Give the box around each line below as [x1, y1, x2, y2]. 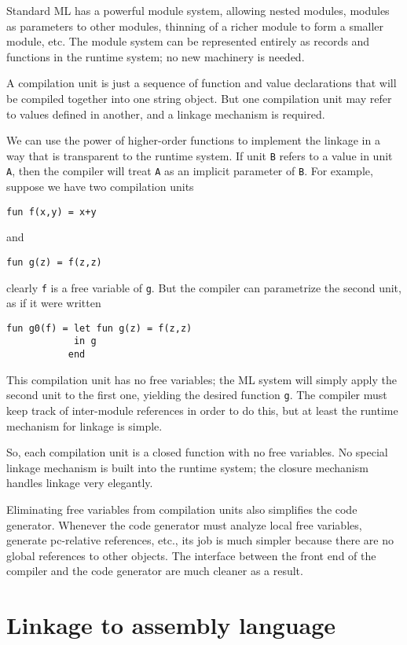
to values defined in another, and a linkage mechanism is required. [6, 105, 325, 122]
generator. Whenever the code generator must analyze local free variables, [6, 516, 362, 533]
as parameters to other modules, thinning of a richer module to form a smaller [6, 17, 384, 34]
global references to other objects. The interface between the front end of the [6, 547, 376, 563]
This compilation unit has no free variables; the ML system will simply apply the [6, 371, 397, 387]
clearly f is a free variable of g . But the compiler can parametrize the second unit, [6, 279, 401, 295]
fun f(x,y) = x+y [6, 206, 97, 218]
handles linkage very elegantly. [6, 475, 153, 491]
